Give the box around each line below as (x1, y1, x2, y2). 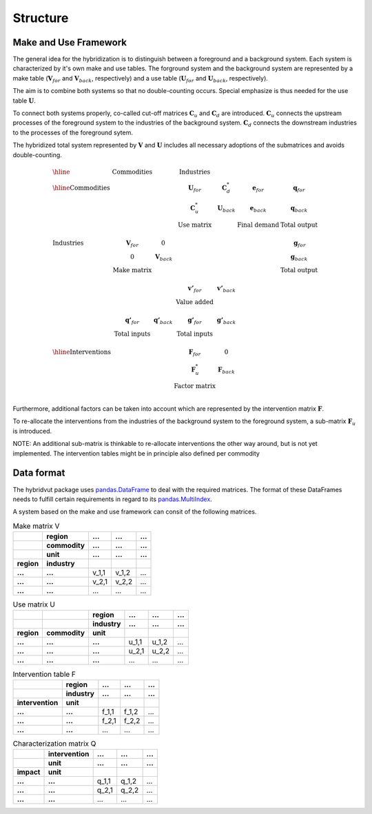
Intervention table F (12, 669, 76, 679)
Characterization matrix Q (12, 739, 96, 749)
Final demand (236, 221, 280, 229)
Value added (176, 298, 214, 306)
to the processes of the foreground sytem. (12, 128, 134, 136)
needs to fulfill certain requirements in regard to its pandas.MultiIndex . (12, 495, 213, 503)
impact (17, 767, 41, 777)
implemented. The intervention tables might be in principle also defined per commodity (12, 449, 260, 458)
